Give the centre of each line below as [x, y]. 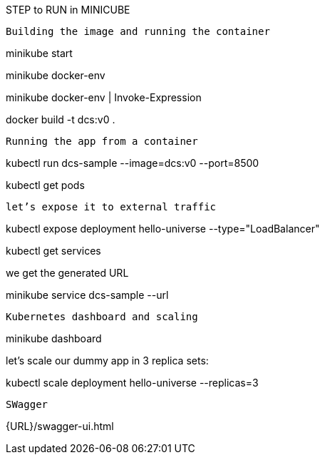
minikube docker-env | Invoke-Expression [104, 97]
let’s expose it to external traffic [111, 207]
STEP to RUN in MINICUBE [68, 10]
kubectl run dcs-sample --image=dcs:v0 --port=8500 [133, 163]
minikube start [39, 53]
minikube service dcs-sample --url [87, 295]
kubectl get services [53, 251]
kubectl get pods [45, 185]
